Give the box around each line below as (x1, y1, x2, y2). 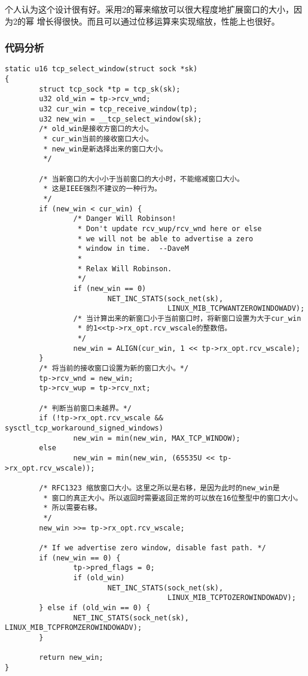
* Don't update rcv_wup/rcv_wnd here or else (77, 224, 262, 233)
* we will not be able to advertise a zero (77, 234, 254, 243)
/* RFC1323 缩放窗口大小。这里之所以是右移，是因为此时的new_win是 (39, 483, 280, 492)
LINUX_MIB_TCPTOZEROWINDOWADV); (167, 593, 296, 602)
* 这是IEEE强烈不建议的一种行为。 (43, 184, 161, 193)
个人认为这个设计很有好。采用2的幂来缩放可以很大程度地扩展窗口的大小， (5, 3, 294, 15)
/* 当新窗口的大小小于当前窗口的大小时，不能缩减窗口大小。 (39, 174, 244, 183)
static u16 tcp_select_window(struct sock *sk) (5, 65, 198, 74)
